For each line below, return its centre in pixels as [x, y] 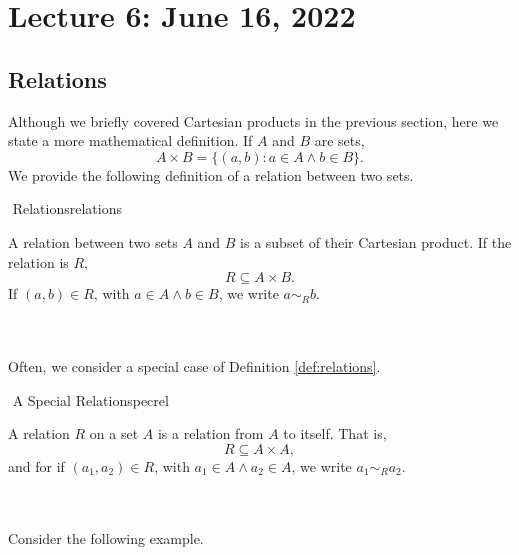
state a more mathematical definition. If [130, 140]
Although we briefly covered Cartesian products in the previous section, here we [253, 120]
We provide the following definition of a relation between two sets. [211, 174]
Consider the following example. [106, 538]
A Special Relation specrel [90, 399]
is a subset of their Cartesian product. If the [376, 241]
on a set [114, 433]
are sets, [339, 140]
